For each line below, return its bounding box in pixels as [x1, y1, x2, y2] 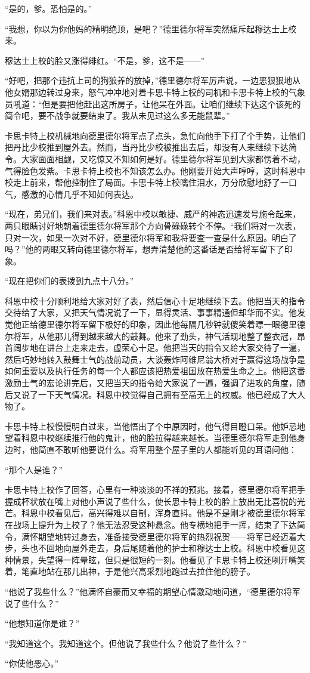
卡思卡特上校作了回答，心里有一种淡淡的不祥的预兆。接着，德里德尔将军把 [5, 483, 297, 496]
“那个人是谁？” [5, 463, 63, 476]
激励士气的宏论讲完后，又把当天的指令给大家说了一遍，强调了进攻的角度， [5, 376, 297, 389]
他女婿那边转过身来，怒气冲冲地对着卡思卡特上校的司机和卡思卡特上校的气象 [5, 85, 305, 98]
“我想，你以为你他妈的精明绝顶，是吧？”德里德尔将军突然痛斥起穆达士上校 [5, 22, 297, 35]
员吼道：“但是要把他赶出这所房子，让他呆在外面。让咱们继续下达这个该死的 [5, 97, 301, 110]
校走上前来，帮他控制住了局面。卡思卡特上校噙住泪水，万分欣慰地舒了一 [5, 176, 289, 189]
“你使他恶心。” [5, 657, 59, 669]
